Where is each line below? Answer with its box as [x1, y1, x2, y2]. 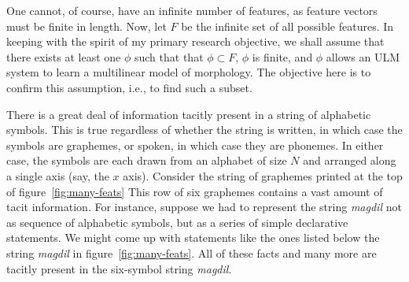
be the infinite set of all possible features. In [181, 17, 394, 34]
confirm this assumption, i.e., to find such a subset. [6, 79, 252, 95]
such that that [134, 48, 204, 65]
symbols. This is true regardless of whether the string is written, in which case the [6, 121, 403, 138]
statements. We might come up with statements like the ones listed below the [6, 229, 380, 246]
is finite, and [252, 48, 313, 65]
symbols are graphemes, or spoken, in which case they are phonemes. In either [6, 136, 384, 153]
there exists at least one [6, 48, 121, 65]
